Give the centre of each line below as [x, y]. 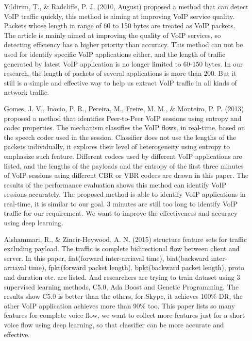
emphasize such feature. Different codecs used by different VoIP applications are [123, 156]
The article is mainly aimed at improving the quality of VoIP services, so [112, 35]
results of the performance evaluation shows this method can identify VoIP [115, 184]
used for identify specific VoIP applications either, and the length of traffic [115, 54]
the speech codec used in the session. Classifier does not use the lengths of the [120, 137]
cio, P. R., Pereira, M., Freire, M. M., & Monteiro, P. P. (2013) [150, 108]
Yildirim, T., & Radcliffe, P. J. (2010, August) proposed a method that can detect [126, 6]
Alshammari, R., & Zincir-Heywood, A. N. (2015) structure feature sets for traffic [126, 239]
